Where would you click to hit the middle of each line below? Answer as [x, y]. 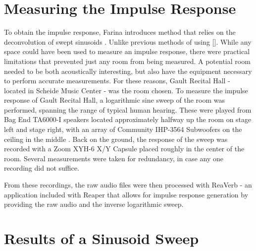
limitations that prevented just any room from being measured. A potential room [127, 61]
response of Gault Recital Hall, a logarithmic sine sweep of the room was [115, 100]
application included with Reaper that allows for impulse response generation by [126, 194]
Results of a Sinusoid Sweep [102, 238]
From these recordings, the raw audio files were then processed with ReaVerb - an [128, 185]
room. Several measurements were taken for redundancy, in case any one [114, 158]
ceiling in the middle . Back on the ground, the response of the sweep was [116, 139]
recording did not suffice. [42, 168]
